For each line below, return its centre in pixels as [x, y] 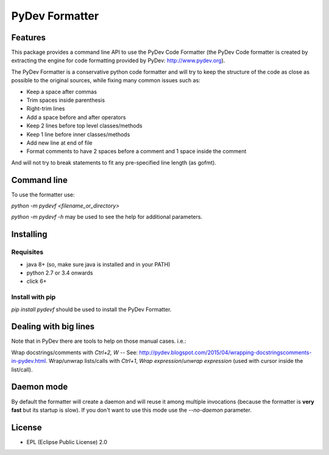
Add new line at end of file [59, 143]
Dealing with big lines [53, 327]
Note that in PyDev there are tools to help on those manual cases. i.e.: [99, 341]
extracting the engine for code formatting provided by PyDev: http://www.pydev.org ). [118, 60]
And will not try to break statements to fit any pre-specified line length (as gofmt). [114, 162]
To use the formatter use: [43, 195]
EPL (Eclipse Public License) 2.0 [67, 442]
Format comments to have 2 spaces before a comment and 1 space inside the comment [136, 151]
